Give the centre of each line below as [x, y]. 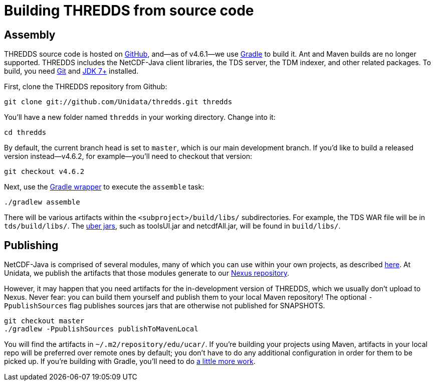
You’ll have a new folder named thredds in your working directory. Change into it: [140, 117]
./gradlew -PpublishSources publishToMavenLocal [101, 329]
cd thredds [25, 133]
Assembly [30, 35]
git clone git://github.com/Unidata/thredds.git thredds [118, 102]
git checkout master [44, 321]
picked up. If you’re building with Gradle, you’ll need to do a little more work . [130, 361]
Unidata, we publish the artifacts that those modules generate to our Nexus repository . [147, 273]
